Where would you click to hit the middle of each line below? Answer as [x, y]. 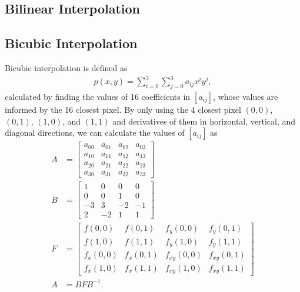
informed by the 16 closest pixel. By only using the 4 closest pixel [123, 109]
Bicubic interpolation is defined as [66, 67]
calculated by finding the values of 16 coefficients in [98, 96]
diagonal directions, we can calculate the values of [95, 132]
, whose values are [246, 96]
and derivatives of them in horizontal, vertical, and [204, 121]
